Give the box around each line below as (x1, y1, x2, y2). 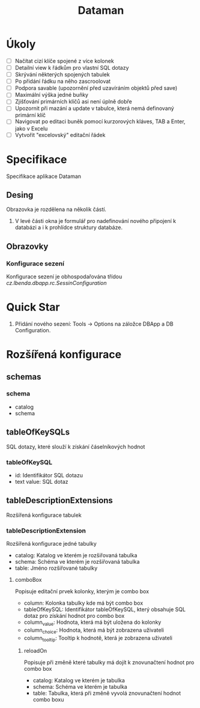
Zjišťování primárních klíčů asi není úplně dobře (14, 98, 132, 105)
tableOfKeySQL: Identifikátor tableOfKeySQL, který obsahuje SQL (23, 606, 186, 613)
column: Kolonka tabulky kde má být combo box (23, 599, 144, 607)
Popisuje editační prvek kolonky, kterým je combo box (14, 588, 149, 595)
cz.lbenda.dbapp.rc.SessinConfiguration (6, 279, 107, 286)
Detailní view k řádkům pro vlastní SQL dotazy (14, 64, 129, 71)
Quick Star (6, 301, 60, 314)
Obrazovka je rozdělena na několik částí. (6, 206, 107, 213)
